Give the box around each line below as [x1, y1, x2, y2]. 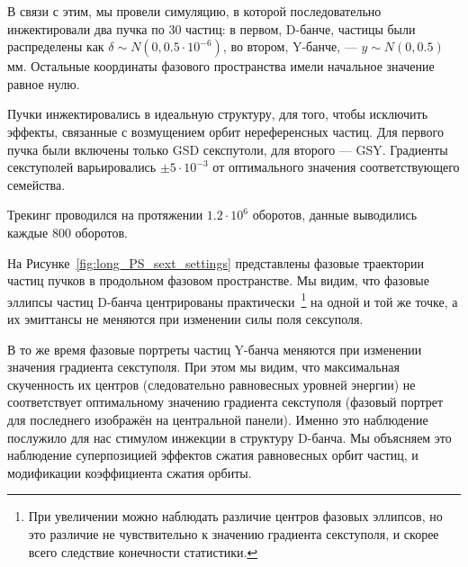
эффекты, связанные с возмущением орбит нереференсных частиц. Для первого [7, 121, 444, 140]
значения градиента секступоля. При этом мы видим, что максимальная [7, 357, 400, 376]
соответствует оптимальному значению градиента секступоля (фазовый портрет [7, 392, 444, 411]
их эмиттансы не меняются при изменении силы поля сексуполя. [7, 309, 364, 328]
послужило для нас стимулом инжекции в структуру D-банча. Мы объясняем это [7, 427, 452, 446]
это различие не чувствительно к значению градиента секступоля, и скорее [28, 524, 439, 543]
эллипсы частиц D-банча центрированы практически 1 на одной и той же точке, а [7, 289, 458, 310]
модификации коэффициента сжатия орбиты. [7, 463, 252, 481]
